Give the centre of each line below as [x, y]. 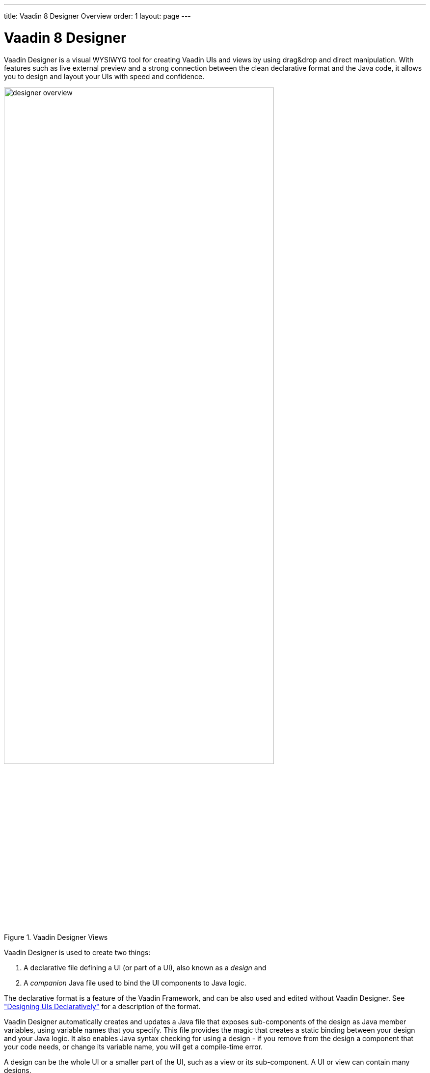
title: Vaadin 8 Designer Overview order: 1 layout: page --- [97, 16]
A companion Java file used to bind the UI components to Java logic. [135, 983]
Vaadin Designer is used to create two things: [77, 953]
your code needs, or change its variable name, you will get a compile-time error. [134, 1047]
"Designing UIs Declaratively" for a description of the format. [102, 1007]
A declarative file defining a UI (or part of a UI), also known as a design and [145, 968]
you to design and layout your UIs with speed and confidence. [104, 76]
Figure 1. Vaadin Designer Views [56, 937]
